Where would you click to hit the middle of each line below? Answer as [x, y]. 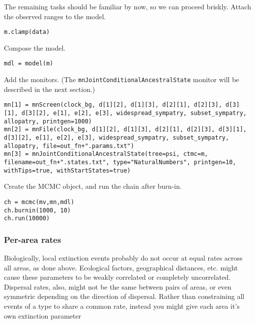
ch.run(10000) [27, 219]
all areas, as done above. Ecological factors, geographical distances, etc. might [121, 267]
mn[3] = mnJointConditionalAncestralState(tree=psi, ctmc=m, [106, 154]
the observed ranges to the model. [55, 16]
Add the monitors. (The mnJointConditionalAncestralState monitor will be [122, 79]
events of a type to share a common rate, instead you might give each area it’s [122, 306]
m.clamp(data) [27, 32]
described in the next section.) [50, 89]
